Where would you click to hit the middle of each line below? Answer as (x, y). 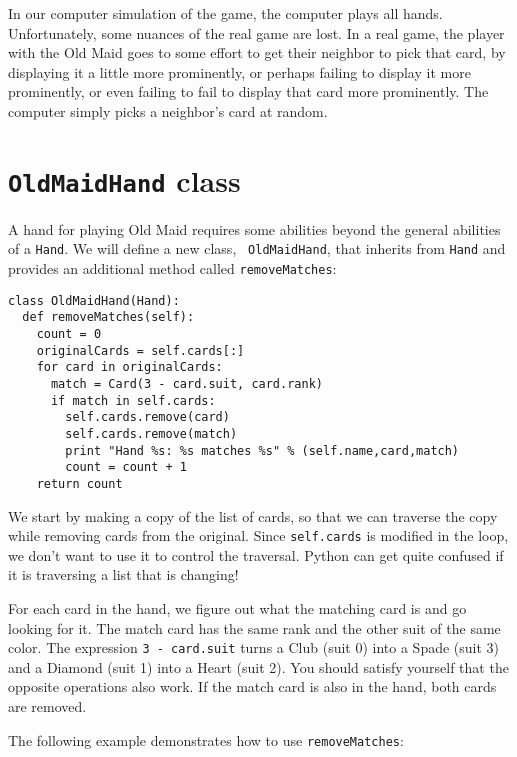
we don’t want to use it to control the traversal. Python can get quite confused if (256, 554)
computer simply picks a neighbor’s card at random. (168, 110)
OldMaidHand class (124, 179)
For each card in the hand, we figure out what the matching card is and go (237, 608)
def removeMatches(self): (108, 317)
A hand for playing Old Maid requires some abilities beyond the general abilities (254, 228)
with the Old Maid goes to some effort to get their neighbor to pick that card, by (257, 52)
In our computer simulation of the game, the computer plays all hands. (225, 13)
